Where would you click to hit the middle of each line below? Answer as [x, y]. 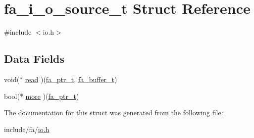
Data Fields [34, 59]
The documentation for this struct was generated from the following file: [114, 113]
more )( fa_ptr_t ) [52, 96]
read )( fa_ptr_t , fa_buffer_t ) [71, 79]
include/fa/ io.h [27, 129]
